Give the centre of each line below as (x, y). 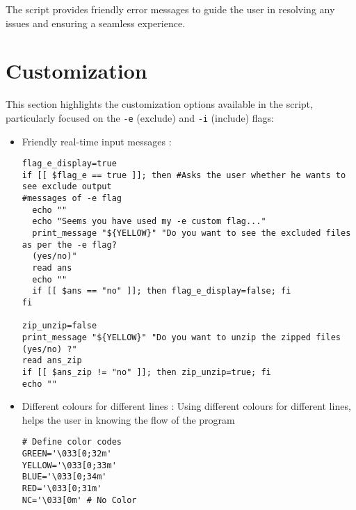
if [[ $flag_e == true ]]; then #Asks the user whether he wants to (184, 175)
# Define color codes (72, 442)
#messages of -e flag (72, 199)
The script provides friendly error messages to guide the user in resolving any (170, 9)
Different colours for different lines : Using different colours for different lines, (186, 406)
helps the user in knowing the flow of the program (128, 419)
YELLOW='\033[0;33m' (69, 465)
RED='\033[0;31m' (62, 489)
